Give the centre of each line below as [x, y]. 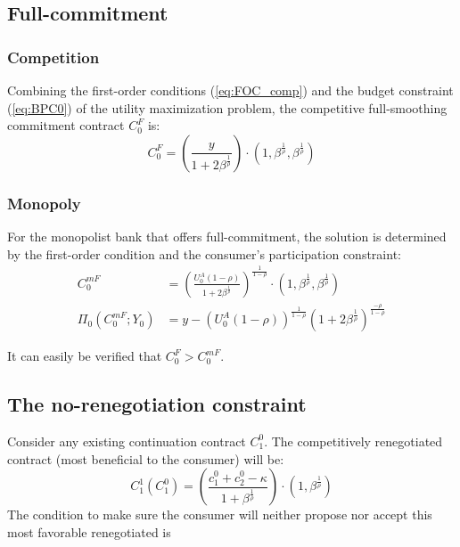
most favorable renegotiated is [89, 531]
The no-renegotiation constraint [157, 404]
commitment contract [66, 125]
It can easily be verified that [85, 356]
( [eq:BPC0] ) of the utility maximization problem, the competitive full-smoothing [227, 107]
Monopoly [44, 203]
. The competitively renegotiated [353, 441]
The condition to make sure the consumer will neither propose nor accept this [220, 514]
